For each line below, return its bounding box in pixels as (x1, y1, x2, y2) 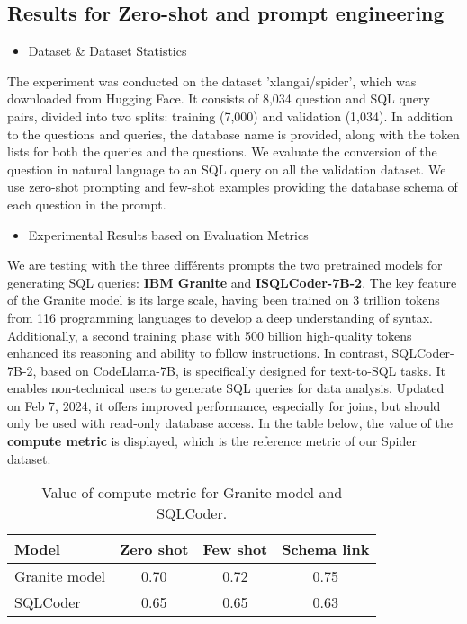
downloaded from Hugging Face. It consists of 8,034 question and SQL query (7, 89, 430, 108)
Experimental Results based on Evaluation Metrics (28, 225, 309, 244)
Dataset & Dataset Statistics (28, 41, 187, 60)
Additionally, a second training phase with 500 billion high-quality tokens (7, 325, 412, 344)
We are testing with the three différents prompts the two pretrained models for (7, 255, 443, 274)
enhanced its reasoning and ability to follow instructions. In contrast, (7, 343, 388, 362)
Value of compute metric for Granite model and (41, 482, 343, 504)
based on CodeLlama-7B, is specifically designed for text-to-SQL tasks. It (40, 361, 445, 379)
